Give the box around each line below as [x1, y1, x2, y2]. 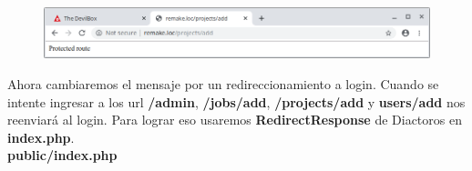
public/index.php [7, 146, 118, 165]
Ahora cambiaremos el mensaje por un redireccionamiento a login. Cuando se [7, 74, 439, 93]
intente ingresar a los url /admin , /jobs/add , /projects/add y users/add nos [7, 92, 466, 111]
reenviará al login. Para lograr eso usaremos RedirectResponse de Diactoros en [7, 110, 462, 129]
